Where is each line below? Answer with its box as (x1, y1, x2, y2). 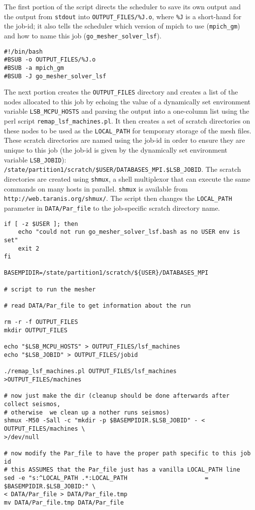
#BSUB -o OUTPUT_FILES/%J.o (4, 56, 96, 64)
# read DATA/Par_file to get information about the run (4, 302, 191, 310)
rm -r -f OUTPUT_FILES (4, 319, 78, 326)
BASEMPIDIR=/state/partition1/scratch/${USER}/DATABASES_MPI (4, 269, 209, 277)
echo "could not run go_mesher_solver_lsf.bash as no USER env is (18, 228, 240, 236)
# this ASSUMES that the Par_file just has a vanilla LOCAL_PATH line (4, 466, 240, 474)
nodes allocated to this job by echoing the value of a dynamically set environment (4, 96, 251, 106)
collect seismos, (4, 400, 61, 408)
